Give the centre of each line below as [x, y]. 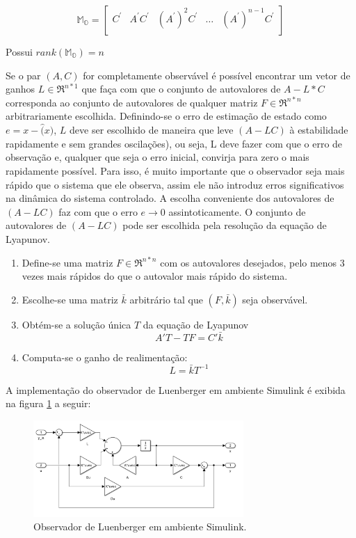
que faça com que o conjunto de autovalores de [181, 89]
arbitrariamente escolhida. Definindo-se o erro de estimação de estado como [166, 116]
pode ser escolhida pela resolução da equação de [225, 225]
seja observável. [275, 299]
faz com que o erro [98, 211]
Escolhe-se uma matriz [70, 299]
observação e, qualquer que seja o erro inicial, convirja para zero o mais [157, 157]
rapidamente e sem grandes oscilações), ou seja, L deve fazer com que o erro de [174, 143]
